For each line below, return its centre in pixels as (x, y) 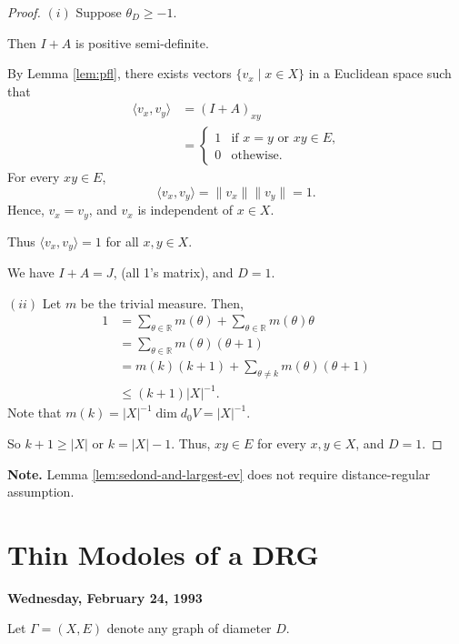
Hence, (26, 210)
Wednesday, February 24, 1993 (105, 597)
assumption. (41, 492)
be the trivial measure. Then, (162, 302)
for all (122, 241)
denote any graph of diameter (189, 628)
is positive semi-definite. (142, 42)
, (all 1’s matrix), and (173, 272)
